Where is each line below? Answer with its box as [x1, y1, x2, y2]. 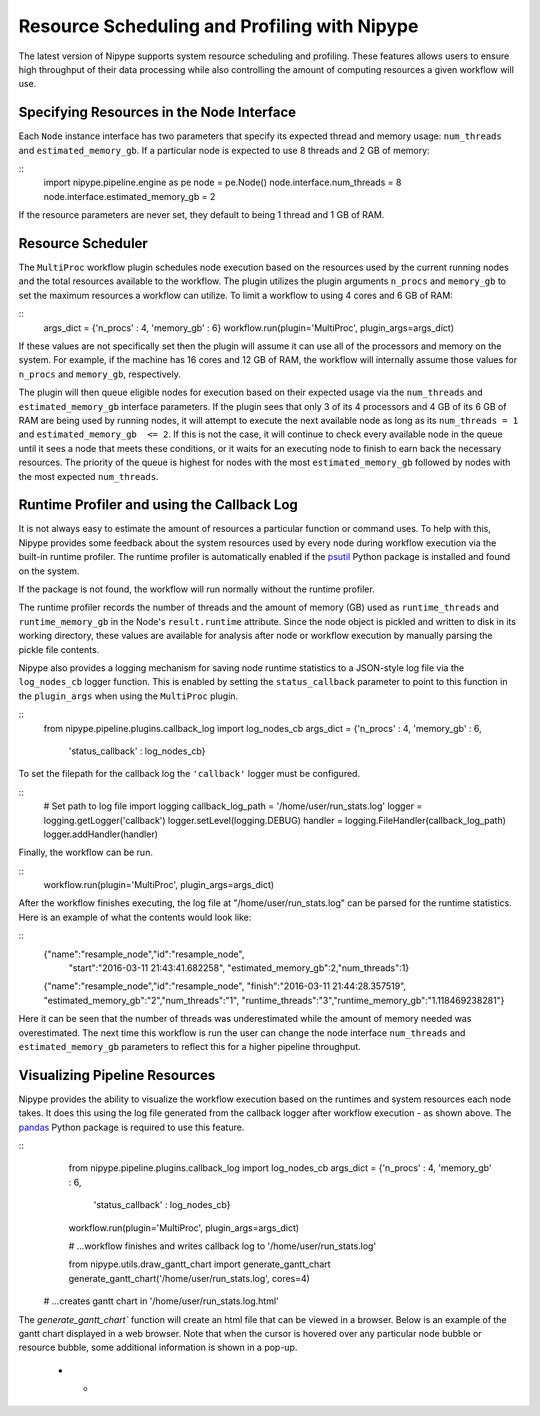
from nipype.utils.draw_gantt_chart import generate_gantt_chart [68, 1258, 331, 1270]
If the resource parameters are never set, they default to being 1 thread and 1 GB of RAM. [18, 209, 385, 221]
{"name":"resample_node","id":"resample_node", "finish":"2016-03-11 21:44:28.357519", [43, 980, 407, 992]
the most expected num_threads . [18, 470, 159, 482]
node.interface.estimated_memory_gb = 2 [43, 190, 216, 202]
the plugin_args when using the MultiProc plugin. [18, 690, 239, 702]
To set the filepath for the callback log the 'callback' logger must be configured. [18, 768, 360, 780]
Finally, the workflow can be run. [18, 846, 154, 859]
